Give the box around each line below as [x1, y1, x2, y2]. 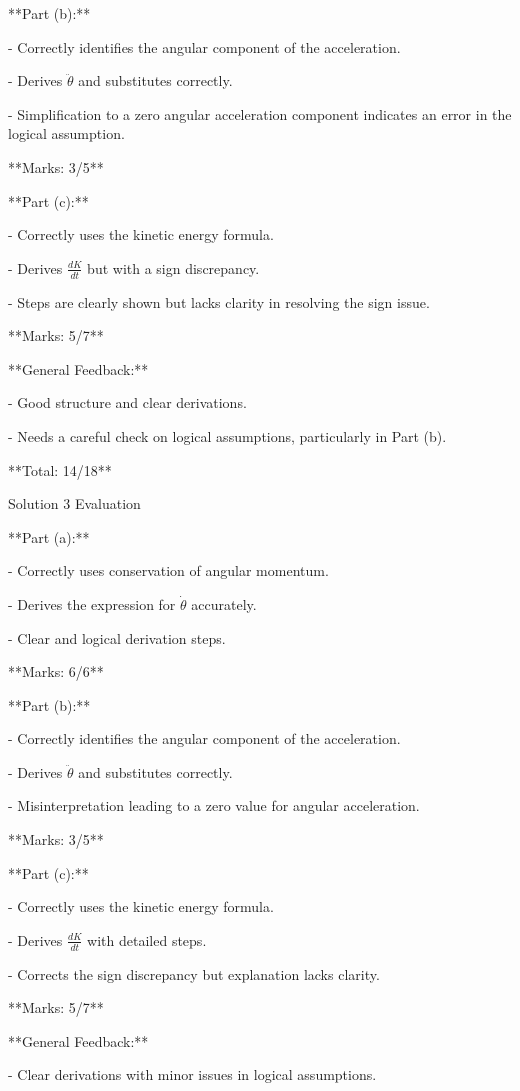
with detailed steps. [87, 929, 207, 950]
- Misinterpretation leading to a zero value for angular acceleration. [8, 795, 420, 816]
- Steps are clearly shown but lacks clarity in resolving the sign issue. [8, 291, 430, 312]
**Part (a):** [8, 526, 90, 547]
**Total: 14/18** [8, 459, 112, 480]
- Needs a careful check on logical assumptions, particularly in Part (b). [8, 425, 447, 446]
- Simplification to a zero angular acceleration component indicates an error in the [8, 103, 512, 124]
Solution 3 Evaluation [8, 493, 141, 514]
